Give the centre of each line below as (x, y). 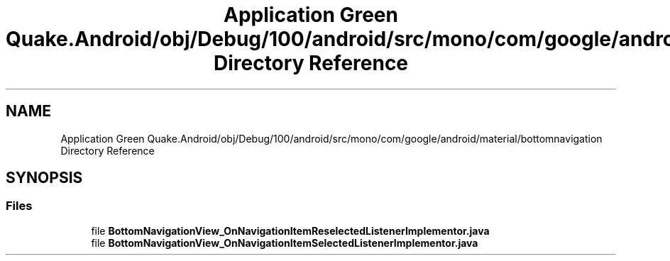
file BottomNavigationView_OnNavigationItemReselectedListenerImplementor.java (290, 231)
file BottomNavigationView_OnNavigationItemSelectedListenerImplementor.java (285, 243)
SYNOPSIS (44, 178)
